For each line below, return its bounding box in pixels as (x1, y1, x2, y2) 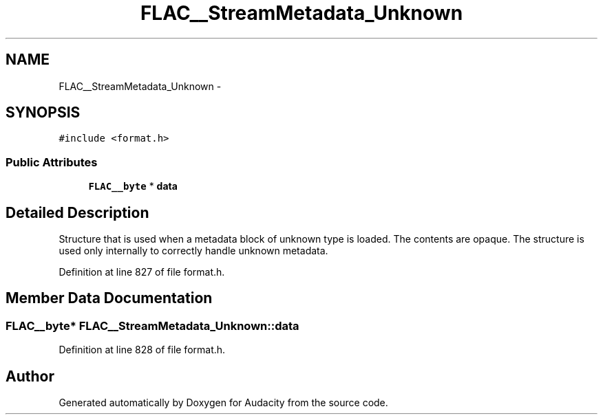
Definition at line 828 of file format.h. (59, 344, 226, 356)
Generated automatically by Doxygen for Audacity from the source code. (59, 397, 388, 409)
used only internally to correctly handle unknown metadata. (59, 245, 328, 257)
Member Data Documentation (6, 289, 213, 307)
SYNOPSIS (6, 104, 81, 122)
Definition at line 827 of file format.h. (59, 266, 225, 278)
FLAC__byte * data (88, 180, 178, 192)
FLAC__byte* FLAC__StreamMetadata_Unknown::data (6, 318, 299, 333)
